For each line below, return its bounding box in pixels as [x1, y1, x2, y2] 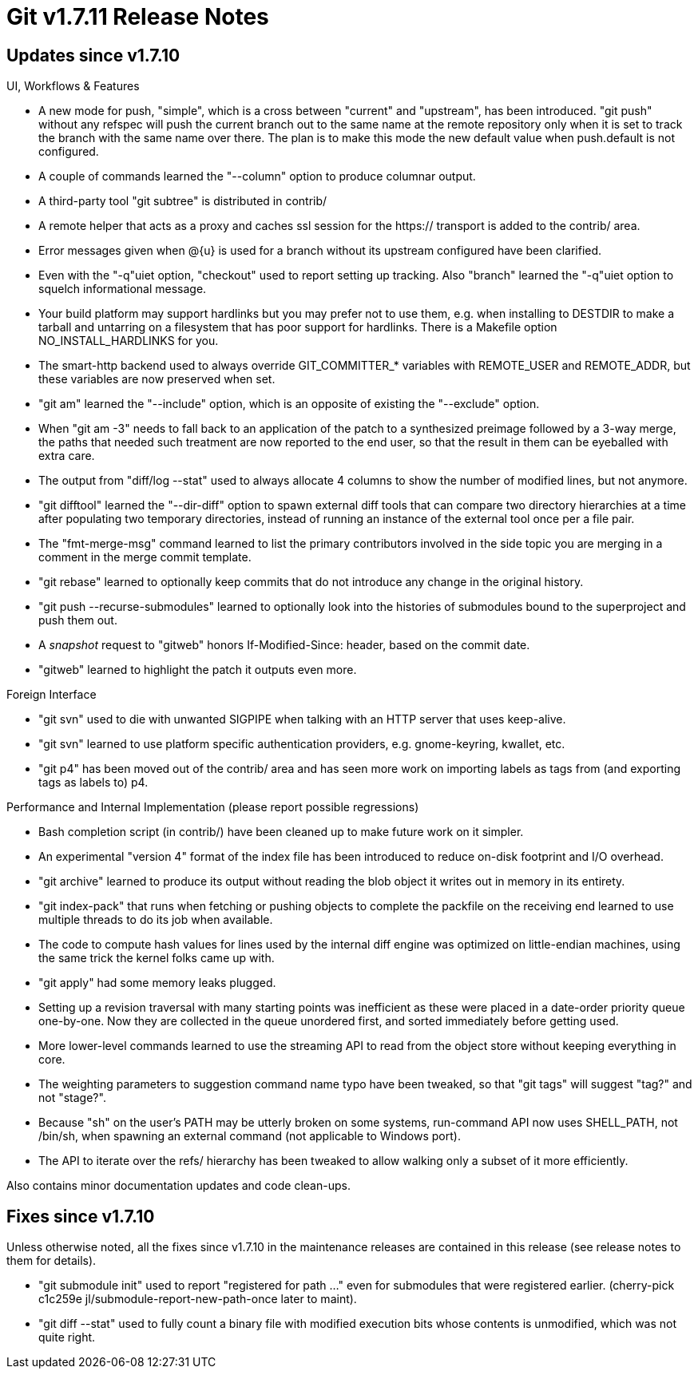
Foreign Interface [6, 687, 97, 702]
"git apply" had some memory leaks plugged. [38, 976, 276, 990]
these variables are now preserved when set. [38, 372, 276, 386]
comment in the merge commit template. [38, 550, 252, 565]
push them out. [38, 613, 117, 628]
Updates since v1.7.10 [6, 45, 180, 65]
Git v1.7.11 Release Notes [6, 3, 269, 30]
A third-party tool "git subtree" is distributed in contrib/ [38, 194, 327, 208]
